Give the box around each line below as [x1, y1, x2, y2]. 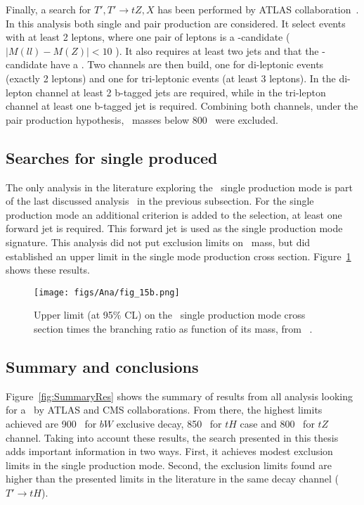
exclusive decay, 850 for [116, 416, 222, 430]
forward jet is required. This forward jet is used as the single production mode [6, 221, 343, 236]
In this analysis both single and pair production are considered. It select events [6, 15, 346, 30]
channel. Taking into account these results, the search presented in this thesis [6, 430, 339, 445]
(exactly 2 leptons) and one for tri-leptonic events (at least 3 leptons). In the [6, 70, 336, 85]
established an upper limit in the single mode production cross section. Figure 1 [6, 248, 351, 263]
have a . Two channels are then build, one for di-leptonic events [50, 57, 324, 72]
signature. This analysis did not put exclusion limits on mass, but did [6, 234, 311, 249]
